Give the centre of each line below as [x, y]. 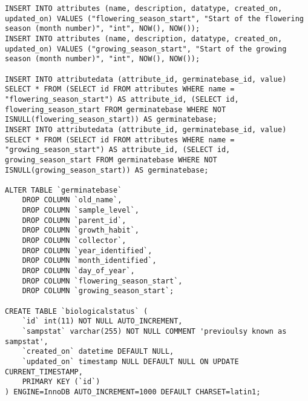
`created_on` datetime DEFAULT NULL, [98, 352]
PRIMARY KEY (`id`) [61, 382]
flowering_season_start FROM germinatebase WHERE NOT [116, 109]
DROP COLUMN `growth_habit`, [80, 230]
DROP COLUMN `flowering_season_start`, [102, 281]
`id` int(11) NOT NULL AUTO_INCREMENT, [102, 321]
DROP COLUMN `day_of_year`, [78, 271]
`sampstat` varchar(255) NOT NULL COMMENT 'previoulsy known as [154, 331]
